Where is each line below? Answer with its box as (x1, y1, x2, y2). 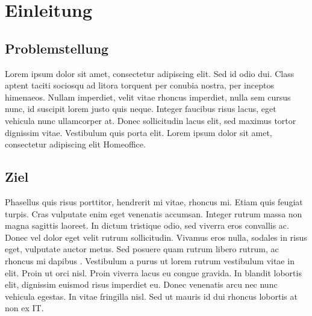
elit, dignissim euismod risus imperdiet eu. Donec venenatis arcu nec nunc (5, 278, 278, 291)
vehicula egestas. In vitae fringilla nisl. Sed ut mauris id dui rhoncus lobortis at (5, 290, 298, 302)
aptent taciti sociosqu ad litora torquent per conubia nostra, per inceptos (5, 79, 274, 91)
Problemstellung (5, 39, 109, 57)
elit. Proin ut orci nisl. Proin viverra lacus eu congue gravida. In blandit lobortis (5, 266, 302, 279)
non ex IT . (5, 302, 44, 314)
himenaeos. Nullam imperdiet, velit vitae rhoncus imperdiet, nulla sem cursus (5, 90, 291, 103)
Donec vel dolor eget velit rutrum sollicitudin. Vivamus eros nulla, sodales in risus (5, 231, 307, 243)
